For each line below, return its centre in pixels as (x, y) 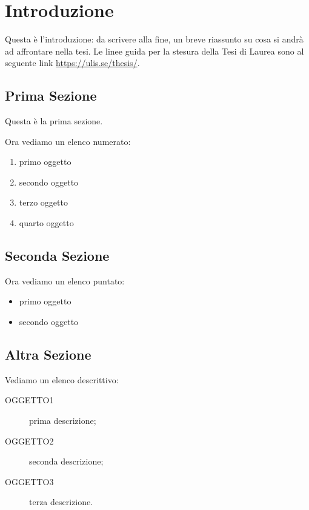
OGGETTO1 (29, 400)
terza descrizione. (61, 502)
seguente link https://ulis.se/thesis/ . (72, 63)
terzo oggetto (43, 202)
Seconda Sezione (57, 256)
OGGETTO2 (29, 441)
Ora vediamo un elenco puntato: (65, 280)
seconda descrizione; (66, 461)
